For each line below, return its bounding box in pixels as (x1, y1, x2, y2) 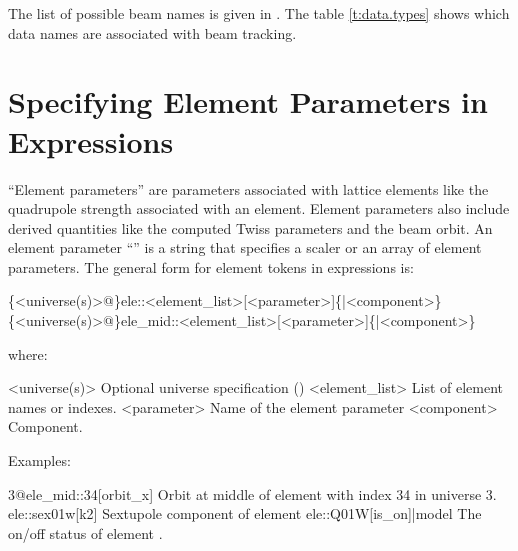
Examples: (8, 450, 71, 471)
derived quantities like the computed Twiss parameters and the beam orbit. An (8, 217, 493, 238)
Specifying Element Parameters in (8, 81, 488, 122)
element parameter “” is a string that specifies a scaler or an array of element (8, 237, 482, 258)
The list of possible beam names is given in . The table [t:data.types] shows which (8, 3, 510, 23)
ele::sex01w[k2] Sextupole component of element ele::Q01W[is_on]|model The (8, 503, 482, 524)
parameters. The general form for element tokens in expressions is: (8, 256, 414, 277)
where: (8, 343, 48, 364)
